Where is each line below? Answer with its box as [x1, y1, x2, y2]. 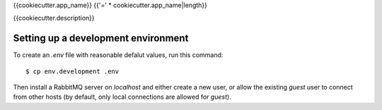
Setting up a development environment [13, 32, 189, 44]
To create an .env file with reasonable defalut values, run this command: [13, 51, 224, 59]
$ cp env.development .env [25, 67, 120, 75]
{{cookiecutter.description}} [13, 14, 95, 23]
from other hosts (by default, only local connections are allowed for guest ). [13, 92, 231, 102]
